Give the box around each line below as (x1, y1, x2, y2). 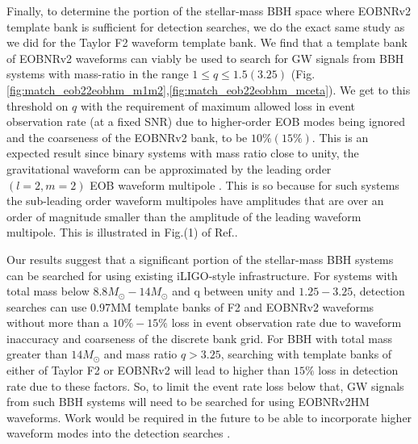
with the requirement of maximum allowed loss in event (80, 97, 356, 114)
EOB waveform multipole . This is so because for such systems (90, 176, 399, 193)
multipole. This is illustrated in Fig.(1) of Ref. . (6, 224, 238, 241)
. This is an (311, 128, 369, 145)
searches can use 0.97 (6, 298, 111, 315)
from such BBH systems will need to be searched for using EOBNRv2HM (6, 393, 370, 410)
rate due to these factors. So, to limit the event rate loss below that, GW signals (6, 377, 404, 394)
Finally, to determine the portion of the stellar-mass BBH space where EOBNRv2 (6, 2, 411, 19)
